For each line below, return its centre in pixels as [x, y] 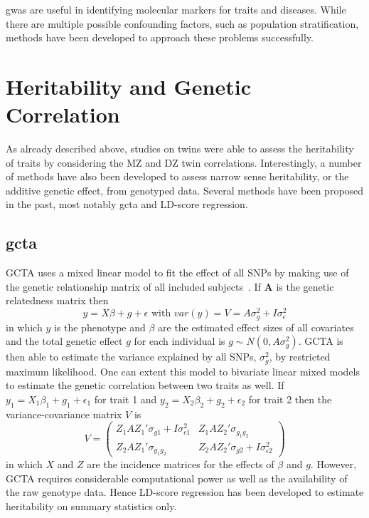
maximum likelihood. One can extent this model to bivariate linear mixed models [183, 371]
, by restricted [300, 357]
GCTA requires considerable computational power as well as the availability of [177, 478]
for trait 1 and [125, 399]
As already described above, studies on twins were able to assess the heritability [180, 149]
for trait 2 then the [290, 399]
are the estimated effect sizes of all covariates [256, 327]
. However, [333, 464]
